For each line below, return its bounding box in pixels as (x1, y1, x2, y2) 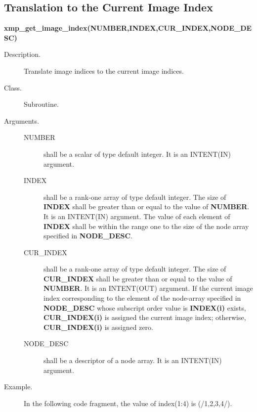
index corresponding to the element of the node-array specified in (43, 293, 241, 303)
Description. (4, 49, 41, 59)
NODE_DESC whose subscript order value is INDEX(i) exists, (43, 302, 246, 313)
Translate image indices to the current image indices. (24, 65, 184, 76)
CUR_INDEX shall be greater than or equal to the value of (43, 273, 232, 283)
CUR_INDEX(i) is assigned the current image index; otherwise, (43, 312, 246, 322)
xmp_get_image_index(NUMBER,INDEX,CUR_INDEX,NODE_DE (4, 23, 252, 33)
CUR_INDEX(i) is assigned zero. (43, 321, 153, 332)
